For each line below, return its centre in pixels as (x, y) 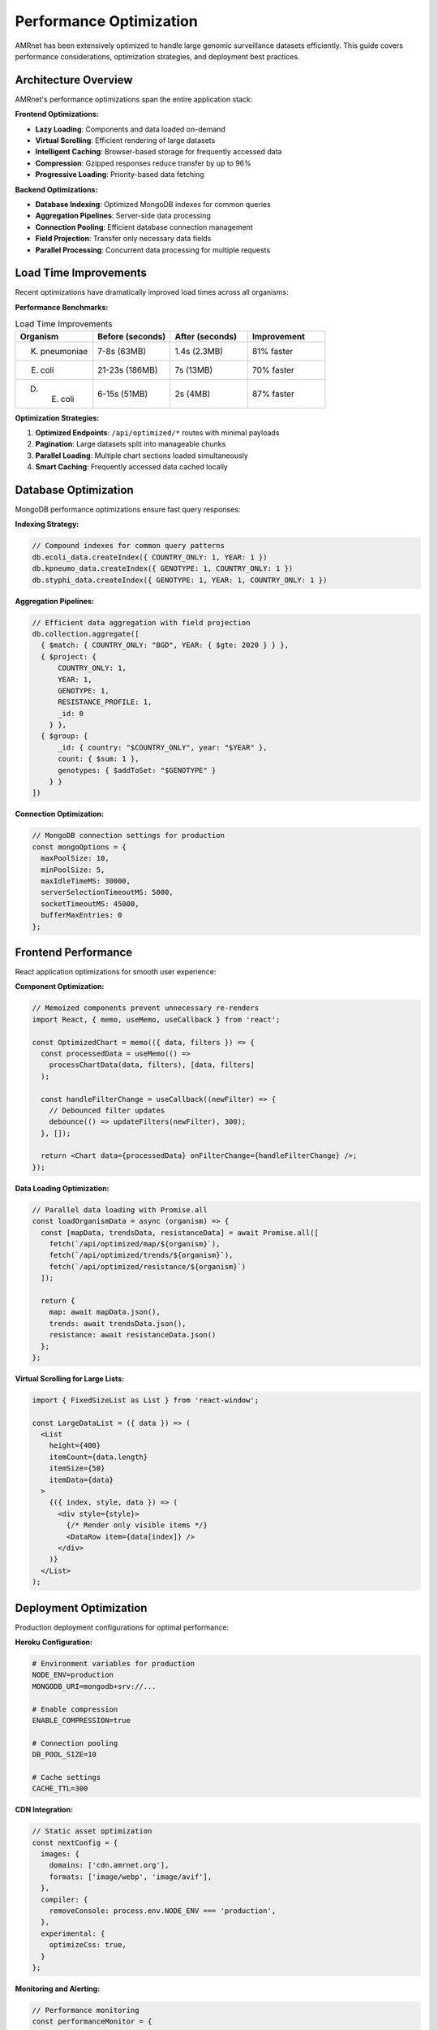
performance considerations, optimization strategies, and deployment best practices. (157, 56)
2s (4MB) (193, 394)
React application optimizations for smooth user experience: (116, 972)
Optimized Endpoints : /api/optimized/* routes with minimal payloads (157, 432)
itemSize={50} (77, 1469)
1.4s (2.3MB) (199, 351)
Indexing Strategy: (47, 525)
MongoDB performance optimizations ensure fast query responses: (128, 510)
